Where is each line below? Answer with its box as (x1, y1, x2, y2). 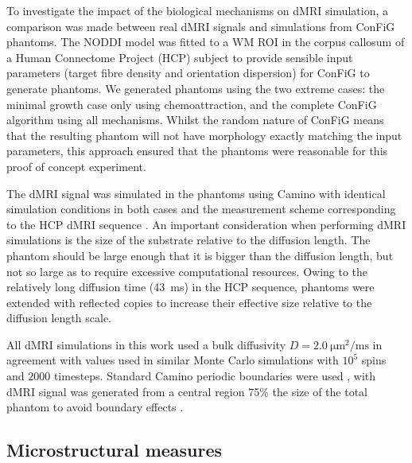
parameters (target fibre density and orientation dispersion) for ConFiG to (6, 64, 370, 81)
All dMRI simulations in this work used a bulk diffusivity (6, 336, 286, 352)
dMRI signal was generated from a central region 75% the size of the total (6, 383, 367, 399)
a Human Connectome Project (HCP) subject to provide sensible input (6, 49, 353, 65)
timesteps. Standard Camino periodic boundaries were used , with (53, 368, 376, 384)
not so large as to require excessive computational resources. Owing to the (6, 263, 368, 279)
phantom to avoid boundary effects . (6, 399, 184, 415)
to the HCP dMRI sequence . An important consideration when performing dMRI (6, 216, 406, 232)
